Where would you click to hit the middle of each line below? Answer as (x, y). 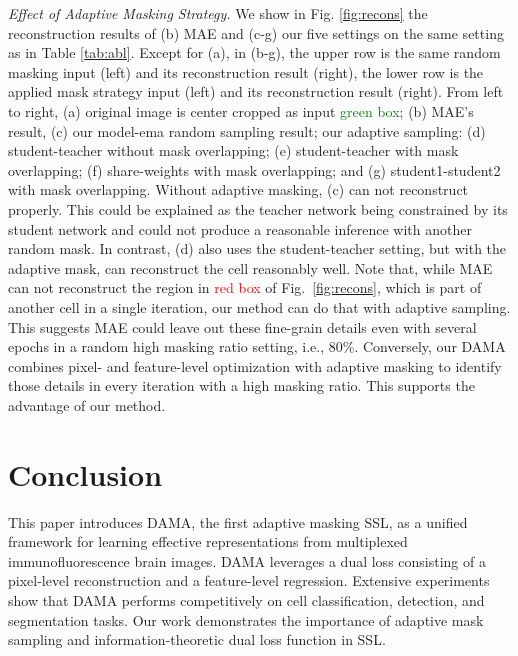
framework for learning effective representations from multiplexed (208, 541)
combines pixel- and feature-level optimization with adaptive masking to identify (255, 365)
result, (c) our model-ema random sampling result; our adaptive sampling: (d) (247, 130)
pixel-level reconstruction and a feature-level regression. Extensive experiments (249, 580)
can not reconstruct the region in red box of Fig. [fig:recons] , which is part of (245, 287)
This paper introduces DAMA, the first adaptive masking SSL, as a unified (238, 521)
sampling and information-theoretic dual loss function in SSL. (197, 639)
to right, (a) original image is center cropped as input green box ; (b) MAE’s (241, 110)
